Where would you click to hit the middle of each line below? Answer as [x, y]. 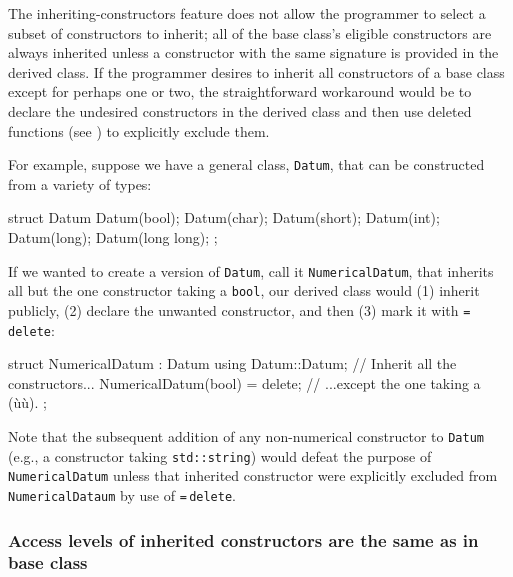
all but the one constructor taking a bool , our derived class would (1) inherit [244, 290]
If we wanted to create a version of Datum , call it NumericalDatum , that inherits [251, 270]
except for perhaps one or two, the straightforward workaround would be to [240, 91]
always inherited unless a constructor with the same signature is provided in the [253, 52]
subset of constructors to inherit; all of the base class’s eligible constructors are [250, 32]
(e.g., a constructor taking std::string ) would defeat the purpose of [220, 455]
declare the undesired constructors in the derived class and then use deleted [240, 110]
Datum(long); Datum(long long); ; [113, 237]
